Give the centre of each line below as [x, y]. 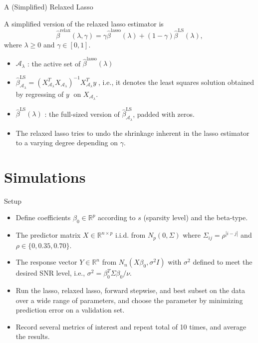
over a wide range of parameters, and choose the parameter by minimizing [129, 300]
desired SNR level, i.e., [50, 273]
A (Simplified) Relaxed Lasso [49, 6]
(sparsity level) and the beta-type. [196, 217]
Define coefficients [43, 217]
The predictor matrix [48, 235]
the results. [33, 336]
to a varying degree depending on [67, 143]
